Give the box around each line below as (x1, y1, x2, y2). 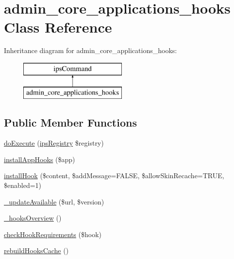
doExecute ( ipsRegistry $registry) (4, 138, 104, 148)
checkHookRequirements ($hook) (4, 229, 101, 239)
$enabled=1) (4, 180, 42, 190)
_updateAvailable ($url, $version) (4, 196, 104, 206)
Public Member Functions (4, 115, 137, 130)
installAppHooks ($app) (4, 154, 75, 164)
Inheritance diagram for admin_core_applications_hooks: (4, 45, 177, 55)
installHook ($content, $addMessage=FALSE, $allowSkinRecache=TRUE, (4, 170, 224, 181)
